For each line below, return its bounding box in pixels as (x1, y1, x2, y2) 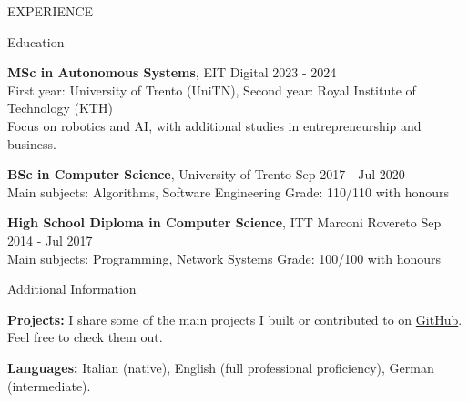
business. (7, 134, 56, 153)
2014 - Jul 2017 (7, 230, 93, 249)
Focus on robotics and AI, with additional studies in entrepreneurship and (7, 116, 422, 135)
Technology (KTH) (7, 98, 113, 117)
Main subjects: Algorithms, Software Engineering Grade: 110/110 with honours (7, 182, 450, 201)
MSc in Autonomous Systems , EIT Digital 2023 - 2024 (7, 63, 337, 82)
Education (7, 32, 65, 51)
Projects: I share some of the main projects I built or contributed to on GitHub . (7, 309, 463, 328)
